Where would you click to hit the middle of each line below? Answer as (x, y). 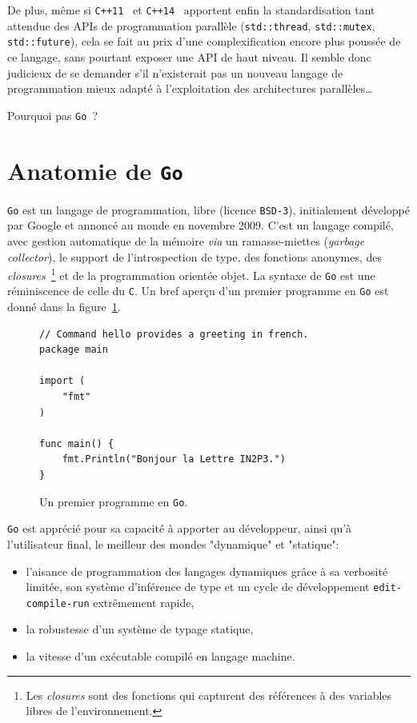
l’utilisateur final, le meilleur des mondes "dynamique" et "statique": (173, 543)
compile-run (58, 603)
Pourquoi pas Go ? (53, 115)
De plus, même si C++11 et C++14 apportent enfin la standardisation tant (191, 10)
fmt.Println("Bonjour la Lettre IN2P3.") (174, 459)
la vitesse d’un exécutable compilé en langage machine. (160, 656)
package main (74, 350)
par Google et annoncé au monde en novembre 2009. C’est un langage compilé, (200, 225)
